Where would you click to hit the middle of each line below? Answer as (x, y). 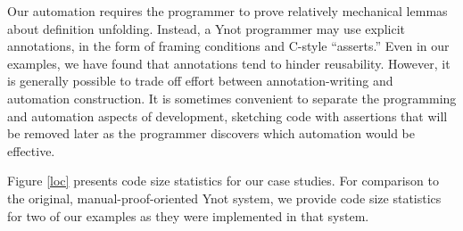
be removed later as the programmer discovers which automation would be (211, 133)
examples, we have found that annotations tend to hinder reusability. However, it (229, 63)
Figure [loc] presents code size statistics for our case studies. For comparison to (223, 181)
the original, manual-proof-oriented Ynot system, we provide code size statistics (224, 198)
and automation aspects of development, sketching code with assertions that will (227, 115)
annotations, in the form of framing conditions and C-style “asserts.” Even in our (228, 46)
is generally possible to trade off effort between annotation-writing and (200, 81)
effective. (31, 150)
